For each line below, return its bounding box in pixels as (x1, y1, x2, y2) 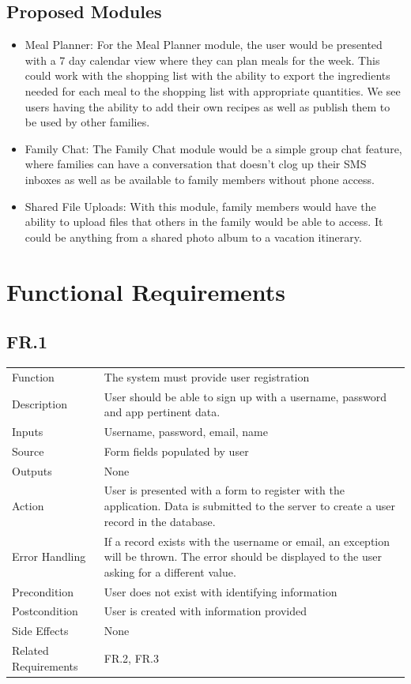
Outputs (12, 462, 52, 479)
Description (12, 396, 67, 412)
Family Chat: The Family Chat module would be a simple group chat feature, (25, 140, 402, 156)
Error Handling (12, 548, 86, 565)
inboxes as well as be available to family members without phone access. (25, 171, 375, 187)
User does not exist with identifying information (104, 583, 337, 599)
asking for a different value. (104, 563, 236, 580)
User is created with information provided (104, 603, 307, 619)
